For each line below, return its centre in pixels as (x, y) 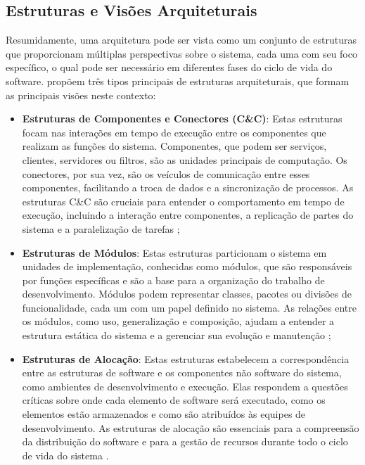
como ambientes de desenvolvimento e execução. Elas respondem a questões (185, 386)
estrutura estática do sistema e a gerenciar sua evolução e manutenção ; (177, 335)
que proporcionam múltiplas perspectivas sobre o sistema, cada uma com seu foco (181, 53)
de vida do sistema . (65, 455)
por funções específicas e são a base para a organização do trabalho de (173, 280)
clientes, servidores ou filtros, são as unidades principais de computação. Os (185, 159)
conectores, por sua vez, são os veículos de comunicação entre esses (166, 173)
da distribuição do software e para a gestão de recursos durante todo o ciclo (185, 441)
